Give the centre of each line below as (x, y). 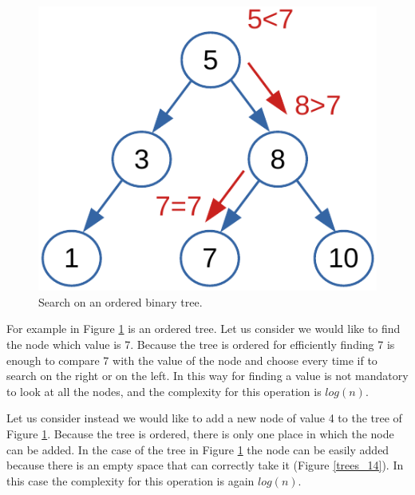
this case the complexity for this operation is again (130, 480)
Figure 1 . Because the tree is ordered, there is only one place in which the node (200, 433)
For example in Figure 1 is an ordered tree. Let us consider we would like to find (204, 329)
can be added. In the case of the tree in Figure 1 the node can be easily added (198, 449)
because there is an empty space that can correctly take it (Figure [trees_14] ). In (205, 465)
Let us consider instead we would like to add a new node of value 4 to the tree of (204, 418)
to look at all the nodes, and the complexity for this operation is (164, 391)
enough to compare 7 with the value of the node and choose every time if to (192, 360)
